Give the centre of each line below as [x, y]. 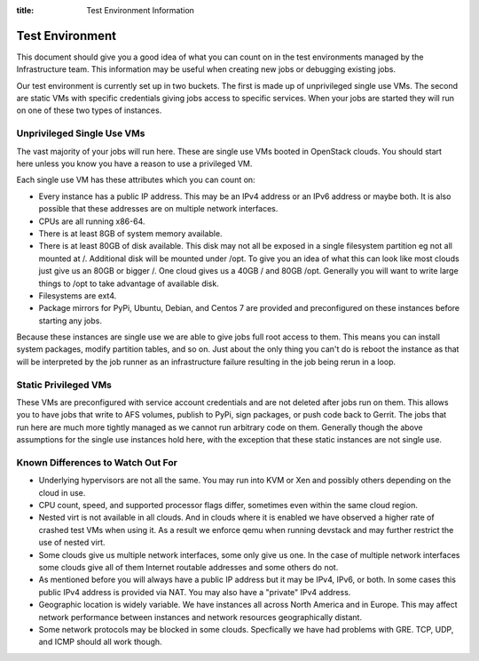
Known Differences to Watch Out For [97, 462]
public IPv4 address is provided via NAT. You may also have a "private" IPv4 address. [195, 592]
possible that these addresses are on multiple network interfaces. [158, 209]
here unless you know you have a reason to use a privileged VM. [134, 163]
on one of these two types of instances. [89, 110]
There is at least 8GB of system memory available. [130, 233]
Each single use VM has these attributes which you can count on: [136, 180]
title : [25, 10]
